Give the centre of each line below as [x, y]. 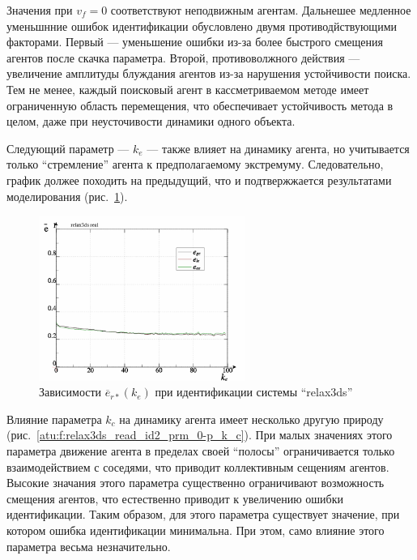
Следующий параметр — [68, 148]
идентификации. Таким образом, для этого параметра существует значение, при [203, 514]
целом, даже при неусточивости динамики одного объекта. [151, 121]
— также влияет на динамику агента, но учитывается [278, 148]
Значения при [40, 10]
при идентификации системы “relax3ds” [254, 392]
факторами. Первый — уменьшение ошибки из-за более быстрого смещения [195, 42]
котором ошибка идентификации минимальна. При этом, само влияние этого [196, 530]
